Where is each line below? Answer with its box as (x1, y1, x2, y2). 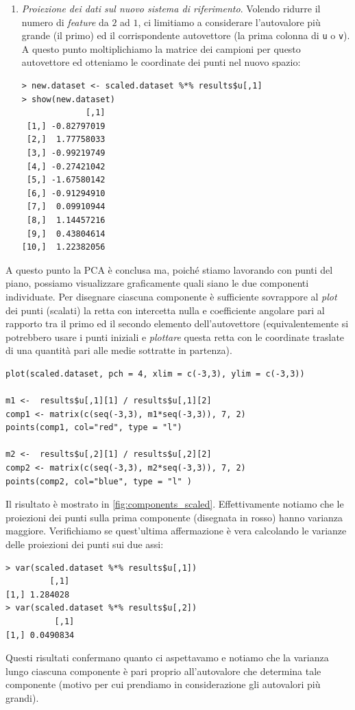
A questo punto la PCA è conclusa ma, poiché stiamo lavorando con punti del (5, 262, 333, 276)
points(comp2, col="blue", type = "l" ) (5, 476, 193, 486)
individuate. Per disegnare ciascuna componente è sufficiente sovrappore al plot (5, 289, 337, 303)
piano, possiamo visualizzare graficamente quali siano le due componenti (5, 276, 309, 290)
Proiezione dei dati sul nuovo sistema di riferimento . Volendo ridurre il (21, 1, 321, 15)
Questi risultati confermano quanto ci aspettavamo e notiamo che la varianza (5, 650, 329, 665)
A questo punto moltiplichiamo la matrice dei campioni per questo (21, 41, 301, 56)
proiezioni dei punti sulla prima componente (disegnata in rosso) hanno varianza (5, 510, 343, 524)
